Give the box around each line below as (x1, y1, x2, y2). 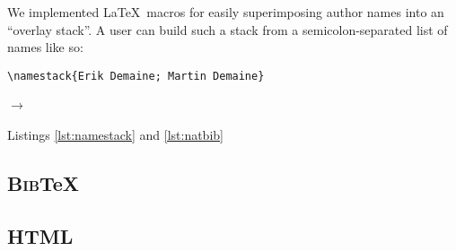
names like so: (7, 38, 83, 56)
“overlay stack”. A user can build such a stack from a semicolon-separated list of (7, 20, 448, 39)
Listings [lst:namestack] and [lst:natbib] (7, 125, 224, 144)
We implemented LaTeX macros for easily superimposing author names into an (7, 3, 444, 21)
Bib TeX (7, 169, 80, 197)
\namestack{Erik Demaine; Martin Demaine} (7, 69, 265, 82)
